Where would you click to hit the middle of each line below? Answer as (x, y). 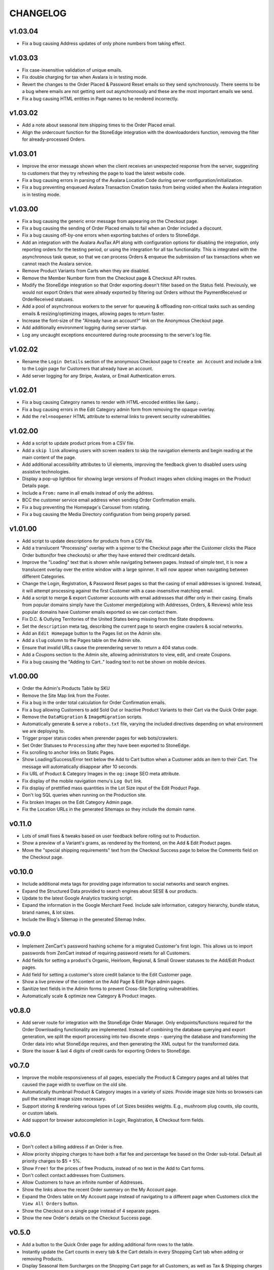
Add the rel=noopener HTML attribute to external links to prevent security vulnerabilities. (117, 417)
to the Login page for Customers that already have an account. (88, 369)
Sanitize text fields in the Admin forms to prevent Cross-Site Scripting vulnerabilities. (110, 989)
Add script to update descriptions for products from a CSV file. (88, 541)
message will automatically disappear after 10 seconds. (80, 767)
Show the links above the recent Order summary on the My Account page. (100, 1189)
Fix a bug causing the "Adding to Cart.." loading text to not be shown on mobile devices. (114, 662)
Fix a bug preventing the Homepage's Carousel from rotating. (86, 507)
